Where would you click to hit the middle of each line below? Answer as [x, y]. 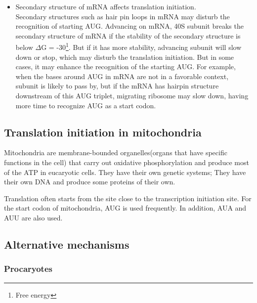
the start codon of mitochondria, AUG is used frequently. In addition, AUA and [125, 208]
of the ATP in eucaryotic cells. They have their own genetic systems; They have [125, 172]
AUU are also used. [33, 217]
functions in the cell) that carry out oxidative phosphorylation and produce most [127, 162]
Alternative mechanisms [67, 244]
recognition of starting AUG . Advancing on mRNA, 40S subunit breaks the [129, 26]
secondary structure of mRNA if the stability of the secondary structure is [128, 35]
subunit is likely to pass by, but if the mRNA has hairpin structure [117, 86]
